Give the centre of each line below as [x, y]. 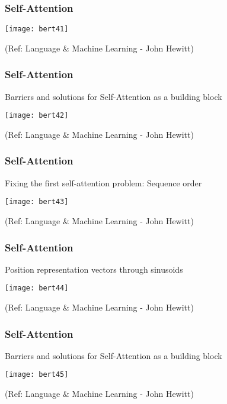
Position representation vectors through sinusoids [94, 269]
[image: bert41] [37, 29]
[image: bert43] [37, 202]
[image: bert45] [37, 375]
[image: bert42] [37, 116]
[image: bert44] [37, 288]
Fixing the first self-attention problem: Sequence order [103, 182]
